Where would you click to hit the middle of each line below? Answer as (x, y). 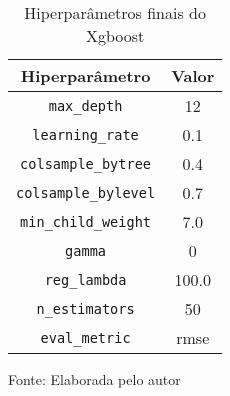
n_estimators (85, 308)
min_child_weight (86, 221)
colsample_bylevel (86, 192)
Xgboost (115, 35)
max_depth (85, 105)
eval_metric (85, 337)
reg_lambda (85, 279)
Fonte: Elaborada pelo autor (94, 379)
